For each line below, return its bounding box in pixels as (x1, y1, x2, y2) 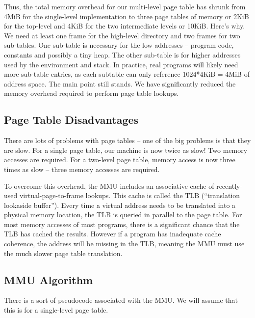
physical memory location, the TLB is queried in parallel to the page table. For (4, 209, 242, 220)
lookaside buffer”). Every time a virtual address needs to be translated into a (4, 200, 236, 210)
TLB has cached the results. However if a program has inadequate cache (4, 229, 221, 239)
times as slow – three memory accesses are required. (4, 164, 160, 174)
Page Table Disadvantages (4, 112, 139, 127)
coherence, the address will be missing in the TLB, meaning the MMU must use (4, 238, 245, 249)
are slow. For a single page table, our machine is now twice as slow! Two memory (4, 145, 248, 155)
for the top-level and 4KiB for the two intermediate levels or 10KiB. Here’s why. (4, 21, 245, 31)
